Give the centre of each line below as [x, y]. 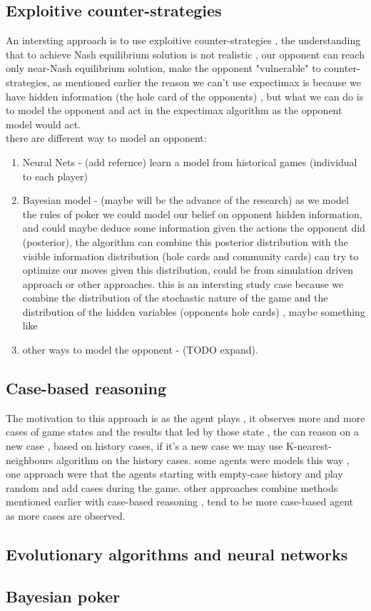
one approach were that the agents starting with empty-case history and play [174, 474]
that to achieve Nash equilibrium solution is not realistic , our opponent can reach [185, 54]
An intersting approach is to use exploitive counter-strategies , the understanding [183, 40]
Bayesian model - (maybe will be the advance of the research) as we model [185, 200]
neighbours [30, 459]
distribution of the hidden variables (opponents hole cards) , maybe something [194, 311]
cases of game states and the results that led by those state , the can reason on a [182, 432]
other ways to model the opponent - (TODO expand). [140, 350]
